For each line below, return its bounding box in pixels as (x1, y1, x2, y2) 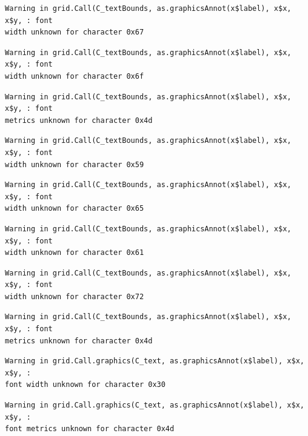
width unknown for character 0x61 (5, 248, 144, 257)
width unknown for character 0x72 (5, 292, 144, 301)
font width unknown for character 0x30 (5, 380, 166, 389)
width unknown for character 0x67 (5, 28, 144, 37)
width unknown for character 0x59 (5, 160, 144, 169)
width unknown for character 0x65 (5, 204, 144, 213)
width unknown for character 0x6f (5, 71, 144, 81)
